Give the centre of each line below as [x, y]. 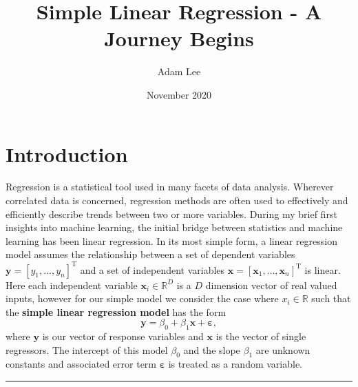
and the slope [212, 349]
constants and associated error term [81, 364]
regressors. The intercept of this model [87, 349]
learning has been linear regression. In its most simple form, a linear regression [171, 240]
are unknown [283, 349]
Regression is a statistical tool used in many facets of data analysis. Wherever [170, 187]
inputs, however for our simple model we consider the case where [142, 298]
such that [331, 298]
